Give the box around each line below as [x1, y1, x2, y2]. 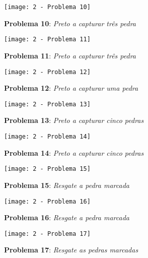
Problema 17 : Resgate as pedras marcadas [4, 244, 138, 255]
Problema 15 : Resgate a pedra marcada [4, 179, 129, 190]
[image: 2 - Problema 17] [4, 230, 91, 237]
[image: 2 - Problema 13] [4, 100, 91, 108]
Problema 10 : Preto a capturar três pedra [4, 18, 136, 28]
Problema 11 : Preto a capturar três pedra [4, 50, 136, 60]
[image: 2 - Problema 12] [4, 68, 91, 76]
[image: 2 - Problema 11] [4, 36, 91, 43]
